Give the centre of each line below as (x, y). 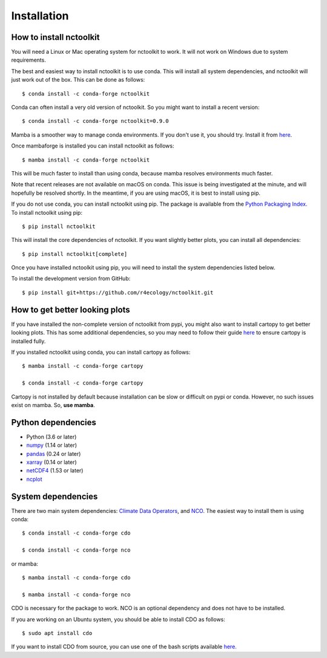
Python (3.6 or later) (51, 437)
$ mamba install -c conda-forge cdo (76, 578)
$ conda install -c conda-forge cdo (76, 533)
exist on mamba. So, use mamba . (53, 405)
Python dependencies (54, 422)
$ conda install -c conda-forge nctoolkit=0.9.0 (95, 121)
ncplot (34, 479)
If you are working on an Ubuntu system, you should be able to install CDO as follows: (118, 619)
